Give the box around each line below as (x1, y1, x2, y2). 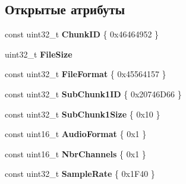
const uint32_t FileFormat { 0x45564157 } (5, 68, 166, 80)
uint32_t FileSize (5, 47, 72, 60)
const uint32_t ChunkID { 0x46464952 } (5, 28, 159, 40)
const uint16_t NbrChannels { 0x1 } (5, 147, 146, 160)
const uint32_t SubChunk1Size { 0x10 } (5, 107, 160, 120)
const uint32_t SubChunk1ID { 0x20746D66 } (5, 87, 182, 100)
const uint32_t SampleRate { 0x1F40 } (5, 167, 155, 180)
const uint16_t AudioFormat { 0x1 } (5, 128, 147, 140)
